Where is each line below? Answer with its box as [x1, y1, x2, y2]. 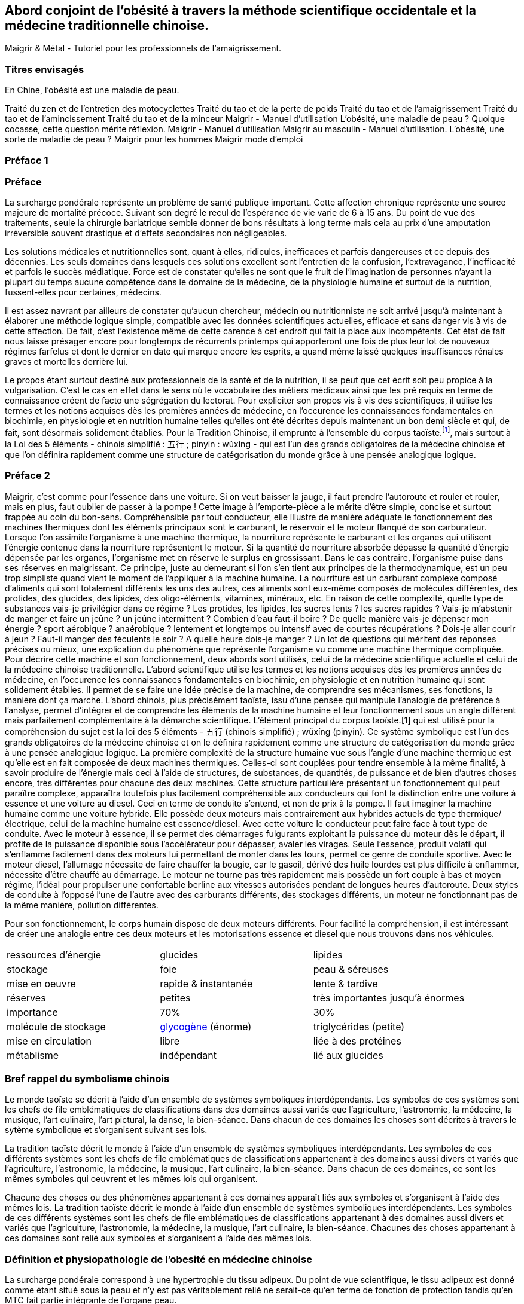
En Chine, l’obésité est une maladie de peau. [5, 85, 179, 96]
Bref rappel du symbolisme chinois [5, 1073, 170, 1085]
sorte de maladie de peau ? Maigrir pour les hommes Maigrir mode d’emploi [5, 134, 303, 145]
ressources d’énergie [7, 948, 102, 961]
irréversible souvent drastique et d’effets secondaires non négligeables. [5, 228, 287, 239]
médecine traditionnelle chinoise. [5, 18, 209, 33]
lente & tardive [313, 977, 378, 990]
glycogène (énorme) [160, 1020, 252, 1033]
